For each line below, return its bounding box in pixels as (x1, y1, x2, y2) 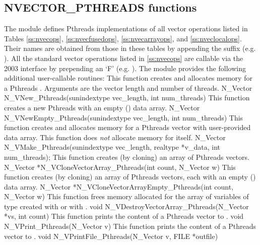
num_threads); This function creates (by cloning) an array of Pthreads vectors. (4, 151, 249, 162)
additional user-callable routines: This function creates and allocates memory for (4, 73, 252, 83)
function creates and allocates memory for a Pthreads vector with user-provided (4, 122, 251, 133)
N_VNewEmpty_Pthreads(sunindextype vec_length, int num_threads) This (4, 112, 243, 122)
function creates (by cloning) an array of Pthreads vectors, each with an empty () (4, 171, 256, 182)
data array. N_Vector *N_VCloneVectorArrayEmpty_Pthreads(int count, (4, 181, 234, 192)
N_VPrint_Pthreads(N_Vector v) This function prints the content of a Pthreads (4, 221, 256, 231)
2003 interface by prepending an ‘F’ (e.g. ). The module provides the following (4, 63, 246, 73)
